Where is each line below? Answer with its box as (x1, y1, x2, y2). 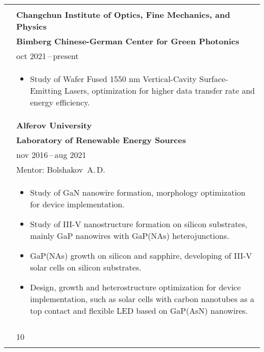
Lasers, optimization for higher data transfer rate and (64, 85, 255, 96)
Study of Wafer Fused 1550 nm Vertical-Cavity (30, 73, 197, 85)
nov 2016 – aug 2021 (16, 149, 86, 160)
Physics (16, 20, 47, 32)
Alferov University (16, 119, 92, 131)
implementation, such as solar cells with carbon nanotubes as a (30, 293, 254, 305)
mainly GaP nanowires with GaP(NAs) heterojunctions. (30, 230, 229, 241)
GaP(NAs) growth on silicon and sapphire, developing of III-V (30, 250, 252, 261)
